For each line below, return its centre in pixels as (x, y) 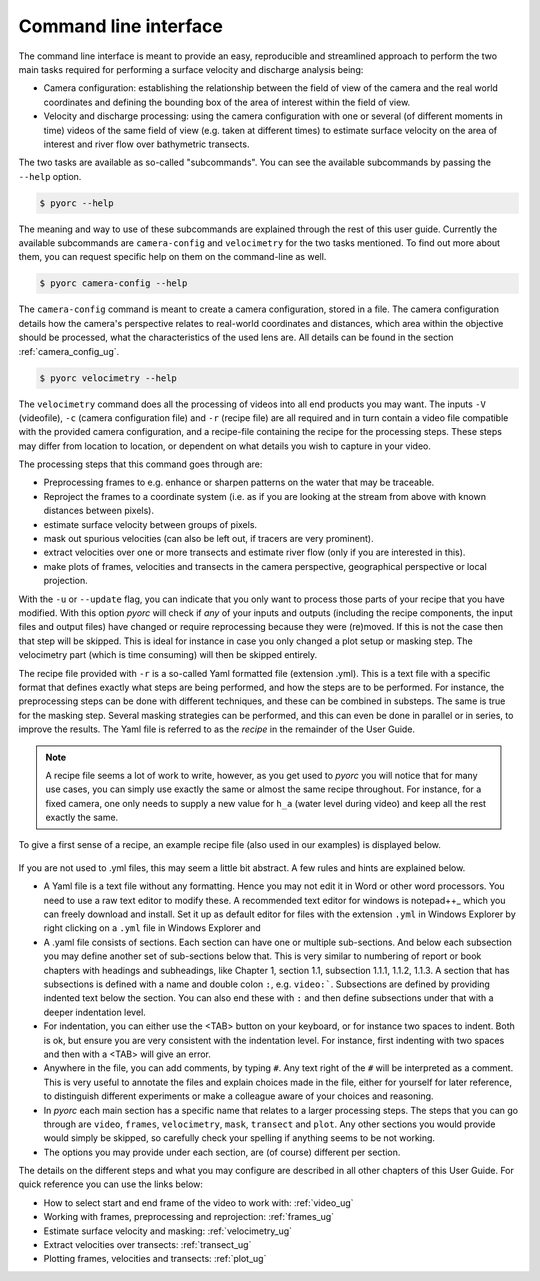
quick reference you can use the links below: (111, 1184)
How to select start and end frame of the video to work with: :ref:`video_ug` (198, 1202)
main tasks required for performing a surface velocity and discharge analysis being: (191, 69)
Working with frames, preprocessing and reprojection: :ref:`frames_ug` (189, 1217)
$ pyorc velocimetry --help (108, 378)
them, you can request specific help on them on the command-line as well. (172, 257)
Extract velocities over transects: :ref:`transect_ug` (147, 1245)
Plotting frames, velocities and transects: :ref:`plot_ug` (155, 1259)
